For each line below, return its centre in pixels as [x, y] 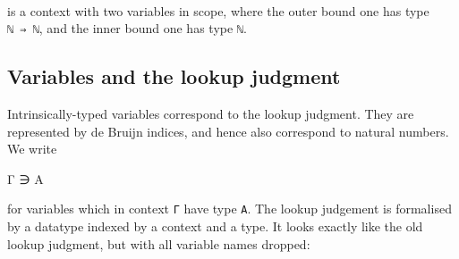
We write [32, 149]
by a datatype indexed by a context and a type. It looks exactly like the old [215, 226]
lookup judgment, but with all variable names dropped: [159, 243]
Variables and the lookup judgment [174, 76]
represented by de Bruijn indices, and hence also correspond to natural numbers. [228, 131]
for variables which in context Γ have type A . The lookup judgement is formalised [229, 209]
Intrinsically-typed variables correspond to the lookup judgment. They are [211, 114]
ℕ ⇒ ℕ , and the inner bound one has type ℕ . [127, 28]
